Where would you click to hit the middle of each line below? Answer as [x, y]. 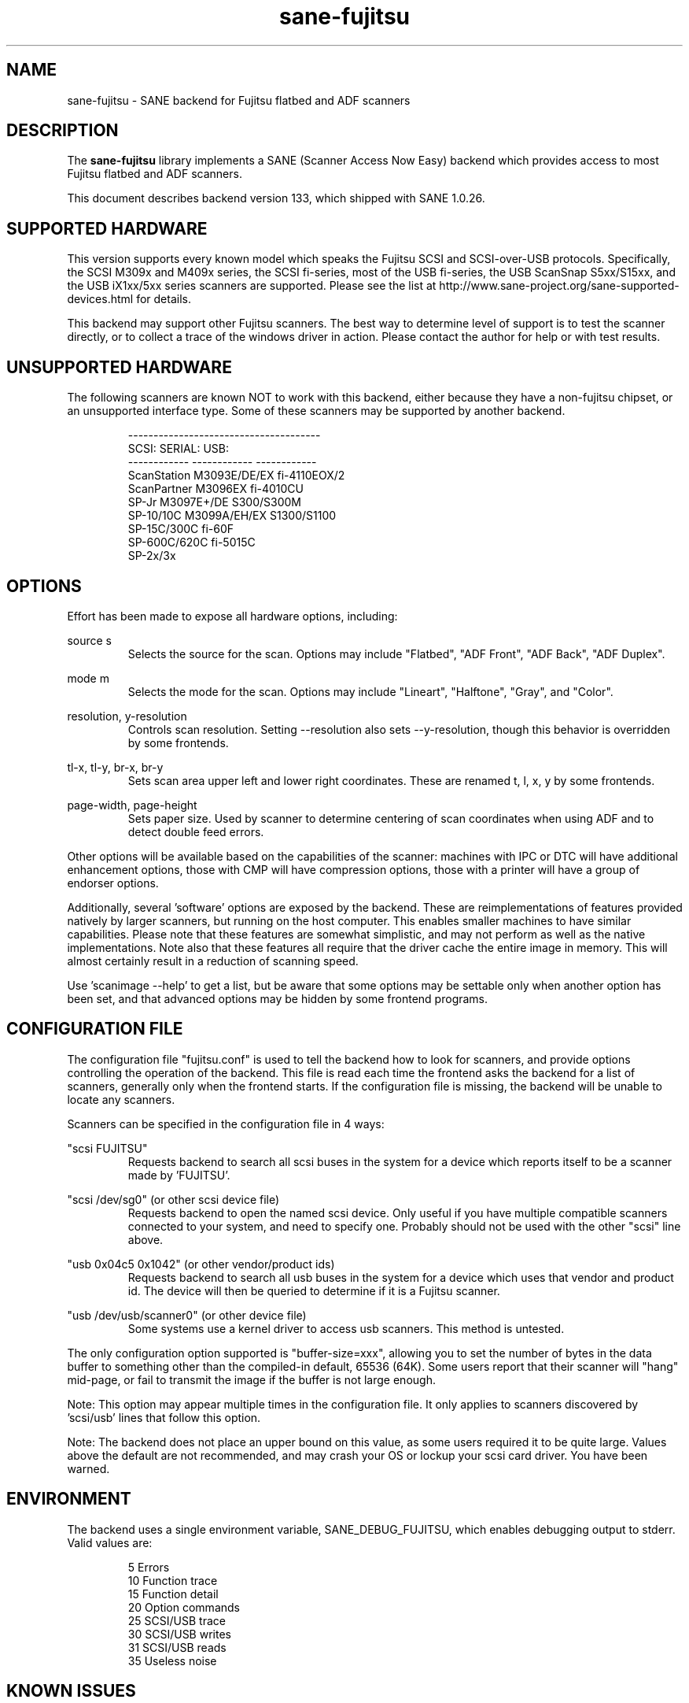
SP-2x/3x [152, 556]
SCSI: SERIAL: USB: [179, 449]
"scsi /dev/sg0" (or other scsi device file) [173, 1199]
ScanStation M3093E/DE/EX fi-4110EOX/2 [236, 476]
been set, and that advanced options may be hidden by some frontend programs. [278, 998]
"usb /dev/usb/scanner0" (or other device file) [187, 1315]
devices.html [100, 299]
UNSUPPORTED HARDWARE [119, 367]
